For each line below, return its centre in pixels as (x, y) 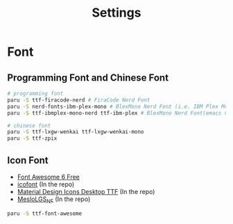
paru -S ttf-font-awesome (44, 214)
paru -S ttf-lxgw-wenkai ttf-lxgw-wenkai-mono (76, 132)
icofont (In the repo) (46, 184)
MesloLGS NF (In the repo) (54, 200)
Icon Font (28, 160)
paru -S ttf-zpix (32, 138)
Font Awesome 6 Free (48, 177)
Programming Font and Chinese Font (88, 78)
